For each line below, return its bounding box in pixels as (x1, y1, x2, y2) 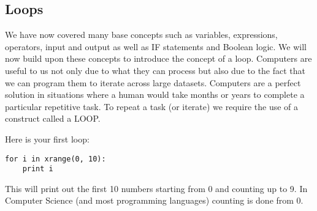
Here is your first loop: (5, 132, 90, 145)
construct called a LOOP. (5, 112, 101, 125)
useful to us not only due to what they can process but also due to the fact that (5, 64, 306, 76)
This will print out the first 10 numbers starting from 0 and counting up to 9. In (5, 182, 308, 194)
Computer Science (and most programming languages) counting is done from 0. (5, 194, 304, 207)
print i (22, 165, 53, 174)
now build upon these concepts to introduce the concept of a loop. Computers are (5, 52, 312, 65)
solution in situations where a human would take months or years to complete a (5, 88, 305, 101)
